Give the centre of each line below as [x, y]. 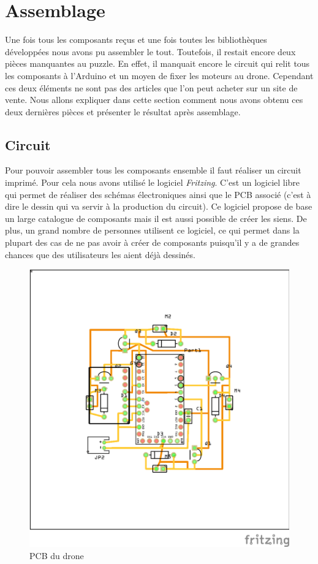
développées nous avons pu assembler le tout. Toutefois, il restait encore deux [150, 51]
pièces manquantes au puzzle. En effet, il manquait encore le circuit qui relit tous [157, 63]
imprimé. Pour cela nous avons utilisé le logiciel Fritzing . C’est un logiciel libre [153, 182]
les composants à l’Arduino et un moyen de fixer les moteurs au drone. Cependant [159, 75]
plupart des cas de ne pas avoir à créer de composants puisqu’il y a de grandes [152, 242]
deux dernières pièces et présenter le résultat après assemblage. [123, 111]
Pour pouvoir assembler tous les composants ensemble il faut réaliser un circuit [153, 170]
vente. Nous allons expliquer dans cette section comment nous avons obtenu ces [154, 100]
